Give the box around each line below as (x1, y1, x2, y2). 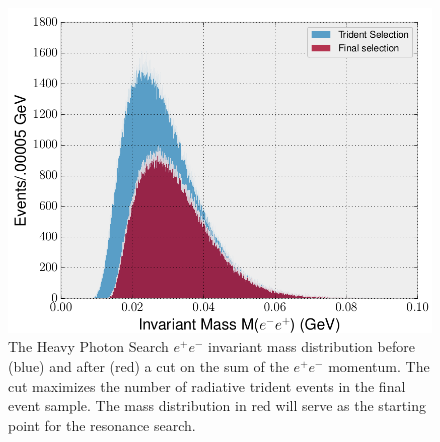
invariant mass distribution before (208, 336, 415, 357)
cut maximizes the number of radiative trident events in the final (8, 375, 406, 396)
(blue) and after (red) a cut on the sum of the (8, 355, 289, 376)
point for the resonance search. (8, 414, 196, 435)
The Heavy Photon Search (8, 336, 169, 357)
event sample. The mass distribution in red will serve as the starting (8, 395, 426, 416)
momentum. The (328, 355, 430, 376)
